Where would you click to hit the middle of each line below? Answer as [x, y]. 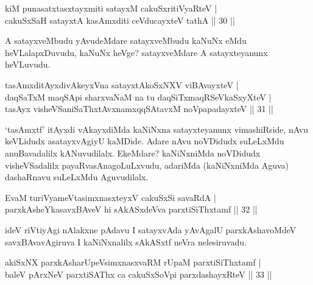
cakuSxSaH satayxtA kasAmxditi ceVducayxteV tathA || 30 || [120, 20]
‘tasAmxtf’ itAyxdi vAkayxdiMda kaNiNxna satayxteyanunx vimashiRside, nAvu [156, 129]
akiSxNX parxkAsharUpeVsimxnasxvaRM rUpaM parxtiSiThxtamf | [133, 262]
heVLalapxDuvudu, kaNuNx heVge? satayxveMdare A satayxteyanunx [136, 52]
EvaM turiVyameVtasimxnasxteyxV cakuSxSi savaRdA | [111, 197]
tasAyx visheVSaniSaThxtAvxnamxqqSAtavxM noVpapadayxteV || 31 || [139, 109]
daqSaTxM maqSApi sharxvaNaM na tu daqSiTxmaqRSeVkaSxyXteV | [138, 97]
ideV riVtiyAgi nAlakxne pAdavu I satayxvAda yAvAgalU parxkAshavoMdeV [151, 229]
